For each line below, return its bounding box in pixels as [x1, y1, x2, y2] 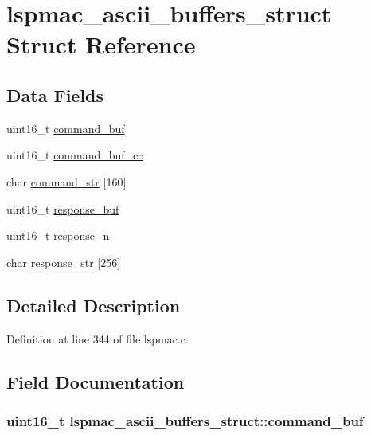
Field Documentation [6, 369, 185, 394]
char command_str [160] [6, 173, 127, 190]
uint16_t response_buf [6, 200, 119, 217]
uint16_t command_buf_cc [6, 147, 143, 163]
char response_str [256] [6, 253, 121, 270]
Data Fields [6, 82, 104, 107]
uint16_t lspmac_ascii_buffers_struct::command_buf [6, 410, 364, 430]
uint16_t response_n [6, 227, 110, 244]
